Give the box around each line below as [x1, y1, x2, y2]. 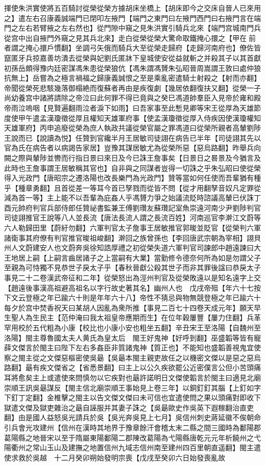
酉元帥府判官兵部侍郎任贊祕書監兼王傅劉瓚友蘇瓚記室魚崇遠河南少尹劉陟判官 [4, 202, 261, 213]
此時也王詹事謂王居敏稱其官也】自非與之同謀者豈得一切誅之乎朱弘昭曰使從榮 [4, 162, 261, 173]
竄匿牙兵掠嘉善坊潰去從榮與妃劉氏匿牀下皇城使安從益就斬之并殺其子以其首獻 [4, 52, 261, 63]
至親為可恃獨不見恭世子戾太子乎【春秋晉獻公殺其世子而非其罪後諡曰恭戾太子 [4, 262, 261, 273]
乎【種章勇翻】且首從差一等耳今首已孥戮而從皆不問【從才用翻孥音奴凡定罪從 [4, 182, 261, 193]
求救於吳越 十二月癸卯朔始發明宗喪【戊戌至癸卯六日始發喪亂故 [11, 452, 225, 462]
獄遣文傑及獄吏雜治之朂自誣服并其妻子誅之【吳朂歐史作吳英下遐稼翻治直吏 [4, 402, 254, 412]
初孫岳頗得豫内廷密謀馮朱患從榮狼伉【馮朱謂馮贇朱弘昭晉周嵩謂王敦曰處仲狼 [4, 62, 261, 73]
